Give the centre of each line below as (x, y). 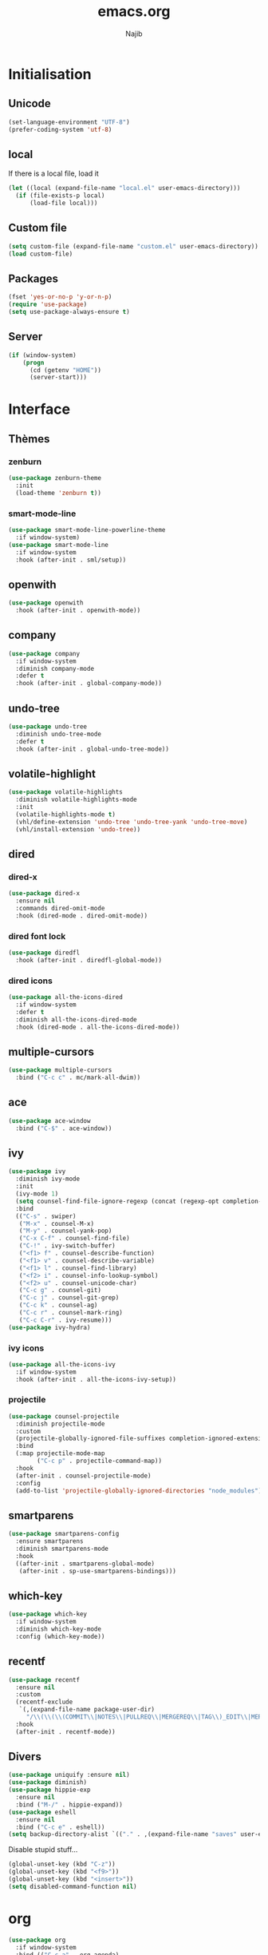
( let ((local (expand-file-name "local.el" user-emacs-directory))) (124, 188)
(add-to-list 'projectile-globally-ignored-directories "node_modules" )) (140, 1491)
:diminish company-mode (55, 668)
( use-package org (37, 1940)
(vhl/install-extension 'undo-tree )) (78, 829)
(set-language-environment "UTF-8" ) (69, 122)
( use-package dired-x (44, 894)
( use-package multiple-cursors (60, 1070)
